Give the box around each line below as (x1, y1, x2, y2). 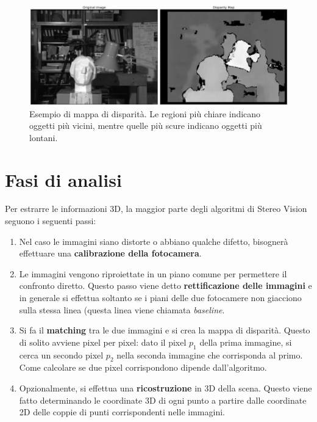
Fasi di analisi (5, 167, 122, 192)
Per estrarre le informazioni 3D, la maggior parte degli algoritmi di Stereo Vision (5, 202, 307, 215)
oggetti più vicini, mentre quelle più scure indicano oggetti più (29, 119, 262, 132)
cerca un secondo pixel (19, 348, 104, 361)
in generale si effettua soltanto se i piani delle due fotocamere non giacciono (19, 291, 302, 304)
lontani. (29, 131, 58, 144)
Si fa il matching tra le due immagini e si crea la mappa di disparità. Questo (19, 324, 310, 337)
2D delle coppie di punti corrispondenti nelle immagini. (19, 406, 225, 418)
